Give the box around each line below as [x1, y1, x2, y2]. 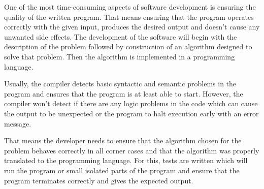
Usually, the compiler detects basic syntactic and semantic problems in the [4, 78, 237, 89]
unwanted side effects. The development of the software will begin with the [4, 31, 237, 42]
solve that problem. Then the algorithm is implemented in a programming [4, 51, 235, 61]
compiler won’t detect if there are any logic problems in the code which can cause [4, 98, 258, 109]
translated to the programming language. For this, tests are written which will [4, 155, 248, 166]
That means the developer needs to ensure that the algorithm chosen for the [4, 135, 242, 146]
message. [4, 118, 31, 129]
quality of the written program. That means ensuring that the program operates [4, 11, 254, 22]
